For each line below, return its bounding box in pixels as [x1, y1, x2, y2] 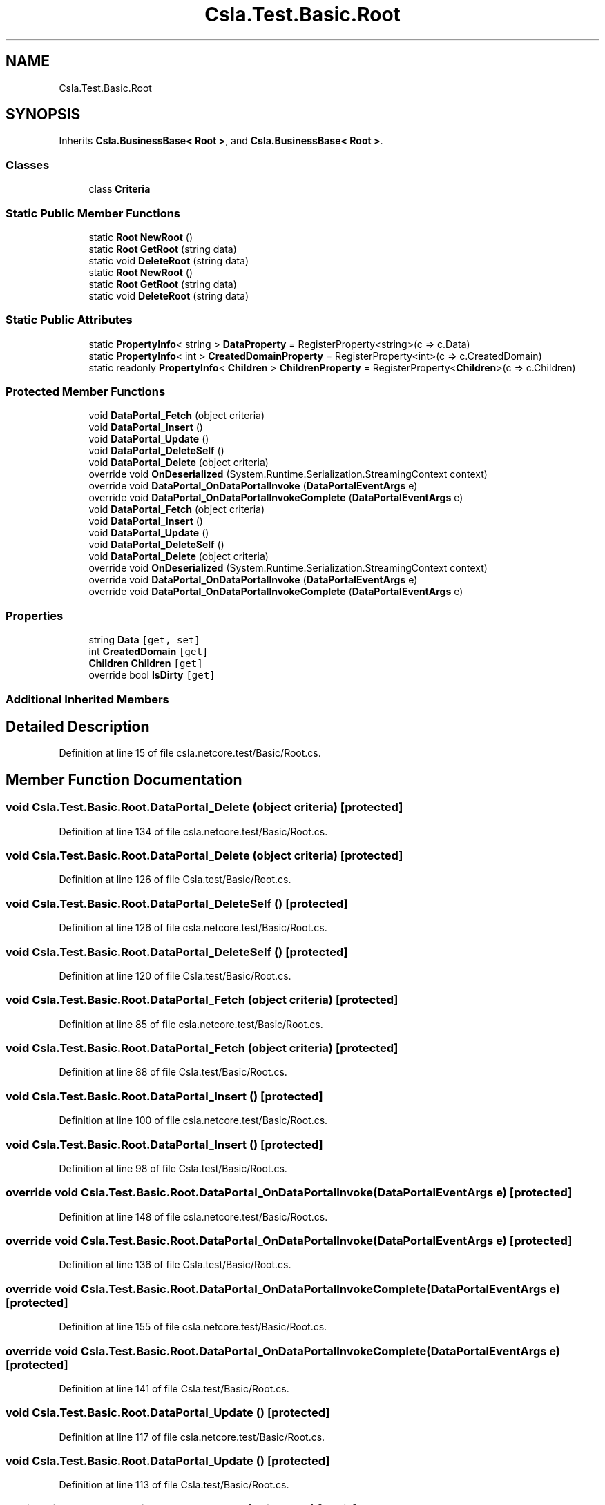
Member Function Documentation [6, 770, 242, 788]
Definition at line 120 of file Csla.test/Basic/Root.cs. [59, 969, 291, 982]
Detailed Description [6, 717, 150, 735]
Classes [6, 157, 50, 172]
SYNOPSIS [6, 106, 81, 124]
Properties [6, 608, 64, 623]
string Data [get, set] [88, 634, 200, 646]
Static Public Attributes [6, 313, 133, 327]
